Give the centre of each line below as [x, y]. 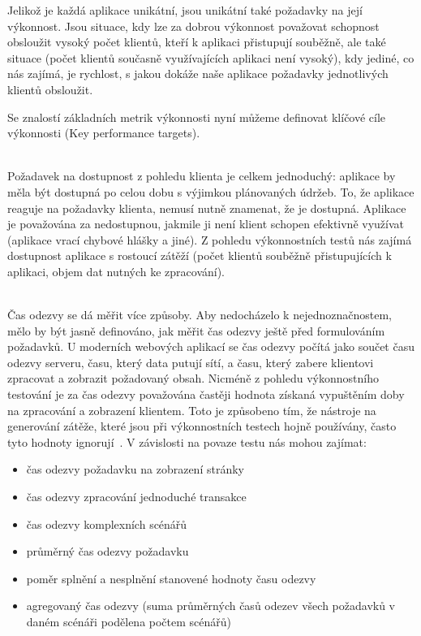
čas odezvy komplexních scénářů [107, 524]
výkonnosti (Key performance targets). [104, 133]
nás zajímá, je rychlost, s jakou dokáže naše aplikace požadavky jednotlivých [198, 74]
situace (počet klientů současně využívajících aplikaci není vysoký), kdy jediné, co [211, 57]
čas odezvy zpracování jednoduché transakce [136, 497]
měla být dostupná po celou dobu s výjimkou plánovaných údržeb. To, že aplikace [211, 191]
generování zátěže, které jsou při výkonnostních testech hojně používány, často [202, 426]
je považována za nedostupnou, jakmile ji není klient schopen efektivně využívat [206, 224]
